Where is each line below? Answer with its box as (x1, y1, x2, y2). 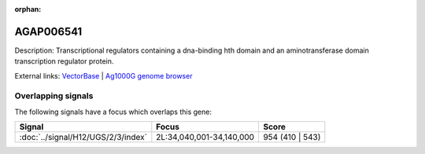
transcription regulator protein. (14, 57, 114, 66)
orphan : (14, 5, 42, 13)
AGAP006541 (14, 24, 83, 38)
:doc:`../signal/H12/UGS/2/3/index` (19, 132, 147, 143)
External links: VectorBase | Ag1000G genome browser (14, 71, 193, 80)
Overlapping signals (14, 90, 94, 101)
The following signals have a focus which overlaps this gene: (14, 107, 213, 116)
